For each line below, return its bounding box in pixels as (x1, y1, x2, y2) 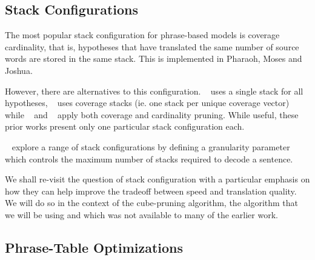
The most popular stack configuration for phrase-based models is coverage (5, 28, 280, 41)
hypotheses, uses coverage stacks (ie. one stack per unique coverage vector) (5, 96, 290, 109)
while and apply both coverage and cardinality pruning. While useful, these (5, 108, 299, 121)
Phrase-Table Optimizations (5, 238, 184, 256)
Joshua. (5, 64, 33, 76)
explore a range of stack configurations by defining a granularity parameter (12, 140, 290, 153)
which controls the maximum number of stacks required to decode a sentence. (5, 152, 293, 165)
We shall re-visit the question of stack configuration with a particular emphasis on (5, 173, 310, 185)
